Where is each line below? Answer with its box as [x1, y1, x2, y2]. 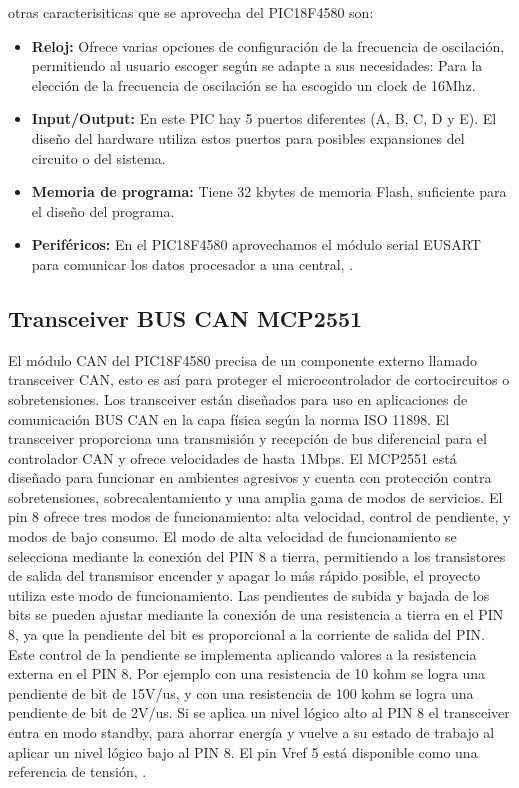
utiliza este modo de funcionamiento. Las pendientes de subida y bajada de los [8, 584, 490, 605]
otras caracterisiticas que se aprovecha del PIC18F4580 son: [8, 2, 374, 22]
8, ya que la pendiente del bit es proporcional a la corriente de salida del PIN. [8, 624, 485, 645]
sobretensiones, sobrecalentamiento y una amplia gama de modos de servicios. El [8, 486, 503, 507]
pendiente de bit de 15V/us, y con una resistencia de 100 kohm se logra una [8, 682, 474, 703]
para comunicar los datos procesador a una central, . [31, 253, 354, 274]
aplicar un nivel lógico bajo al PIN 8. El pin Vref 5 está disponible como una [8, 741, 478, 762]
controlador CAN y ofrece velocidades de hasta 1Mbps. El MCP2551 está [8, 447, 457, 468]
